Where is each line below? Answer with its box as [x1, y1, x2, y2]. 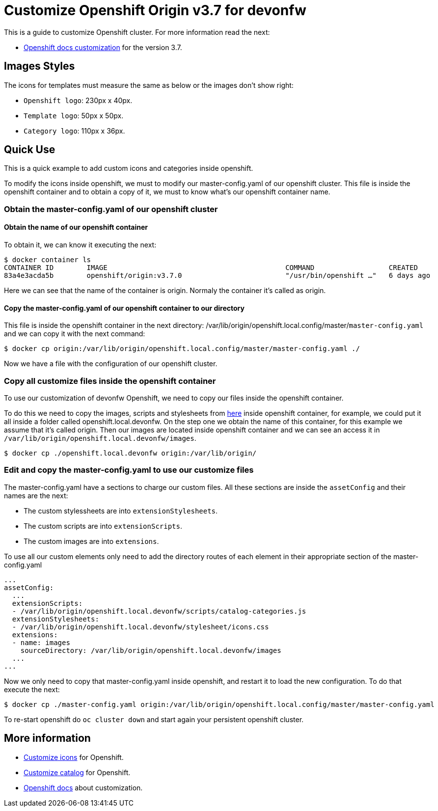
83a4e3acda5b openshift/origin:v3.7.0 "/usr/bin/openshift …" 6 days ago [4, 271, 431, 280]
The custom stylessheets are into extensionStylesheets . [24, 506, 218, 515]
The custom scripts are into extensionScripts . [24, 521, 182, 530]
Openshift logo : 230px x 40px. [24, 96, 133, 105]
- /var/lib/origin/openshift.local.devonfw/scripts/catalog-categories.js [12, 607, 306, 615]
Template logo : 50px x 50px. [24, 111, 124, 120]
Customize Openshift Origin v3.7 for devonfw [4, 2, 306, 19]
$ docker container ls [4, 256, 91, 264]
